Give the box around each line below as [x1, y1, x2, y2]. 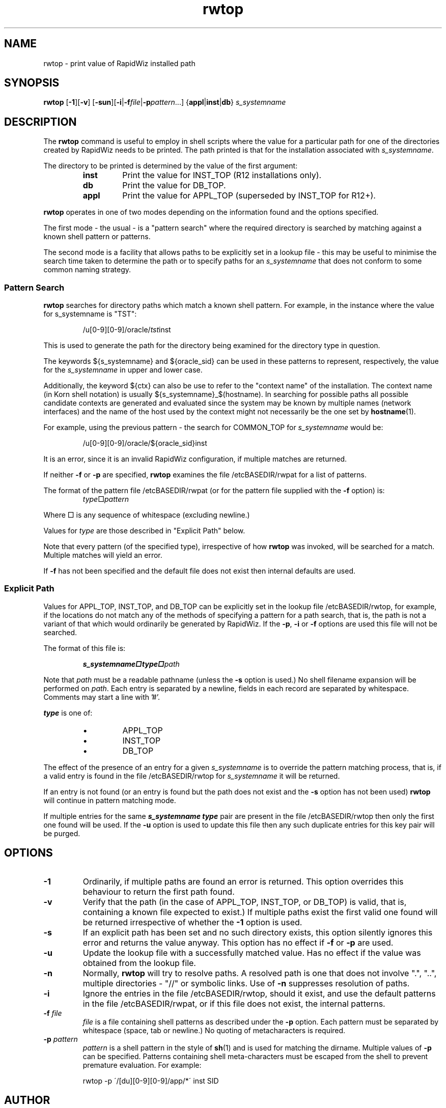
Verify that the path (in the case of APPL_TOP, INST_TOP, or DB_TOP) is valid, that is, [82, 896, 407, 907]
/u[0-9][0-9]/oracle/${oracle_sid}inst [82, 439, 207, 448]
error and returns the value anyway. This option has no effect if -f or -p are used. [82, 937, 394, 948]
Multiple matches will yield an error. [43, 551, 162, 560]
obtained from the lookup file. [82, 957, 196, 968]
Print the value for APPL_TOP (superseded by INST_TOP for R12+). [122, 190, 376, 201]
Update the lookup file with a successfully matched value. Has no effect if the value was [82, 947, 421, 958]
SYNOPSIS [4, 76, 60, 90]
